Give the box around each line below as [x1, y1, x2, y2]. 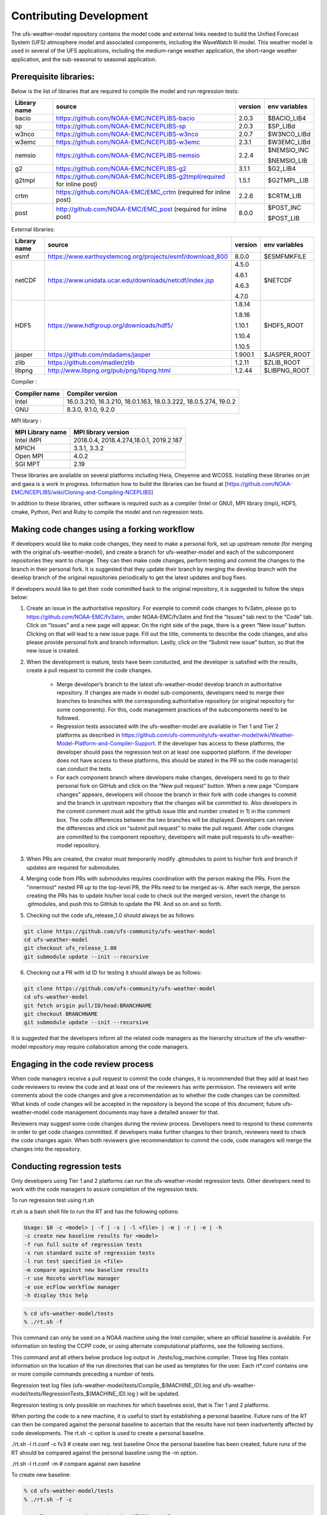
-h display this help [24, 1291, 88, 1299]
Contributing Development [11, 9, 148, 22]
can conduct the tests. [56, 765, 113, 773]
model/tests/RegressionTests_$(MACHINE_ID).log [11, 1390, 136, 1397]
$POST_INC [267, 204, 302, 212]
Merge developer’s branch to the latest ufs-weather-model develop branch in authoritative [56, 681, 282, 688]
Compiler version [67, 389, 117, 398]
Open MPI [15, 452, 44, 461]
